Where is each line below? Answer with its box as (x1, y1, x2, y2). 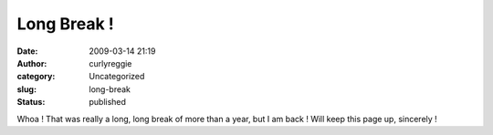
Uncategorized (89, 71, 145, 82)
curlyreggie (89, 57, 132, 68)
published (89, 97, 127, 108)
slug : (16, 83, 37, 95)
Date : (16, 46, 38, 57)
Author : (16, 57, 47, 68)
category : (16, 71, 56, 82)
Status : (16, 97, 46, 108)
